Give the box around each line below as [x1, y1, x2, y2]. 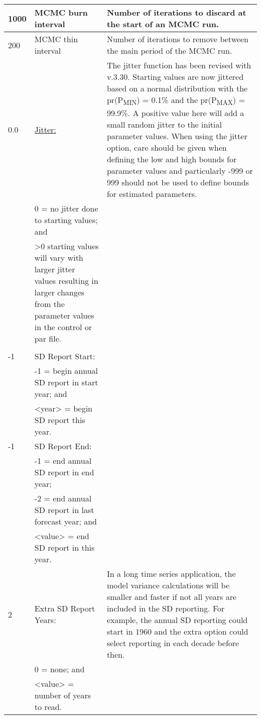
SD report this [34, 414, 85, 426]
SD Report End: [34, 440, 92, 452]
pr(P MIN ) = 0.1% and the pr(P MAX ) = [106, 94, 245, 108]
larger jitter [34, 263, 75, 275]
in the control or [34, 321, 92, 333]
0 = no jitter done [34, 202, 98, 215]
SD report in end [34, 466, 94, 478]
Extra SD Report [34, 602, 95, 614]
